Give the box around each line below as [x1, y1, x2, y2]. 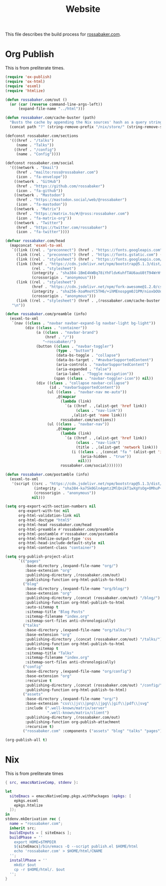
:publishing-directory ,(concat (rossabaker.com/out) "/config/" [25, 683, 163, 687]
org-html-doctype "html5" [18, 518, 72, 523]
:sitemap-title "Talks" [25, 650, 74, 655]
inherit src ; [9, 826, 37, 831]
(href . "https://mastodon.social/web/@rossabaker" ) [16, 198, 127, 202]
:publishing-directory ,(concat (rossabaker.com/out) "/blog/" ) [25, 596, 161, 601]
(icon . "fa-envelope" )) [16, 174, 68, 179]
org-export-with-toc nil [18, 509, 70, 514]
